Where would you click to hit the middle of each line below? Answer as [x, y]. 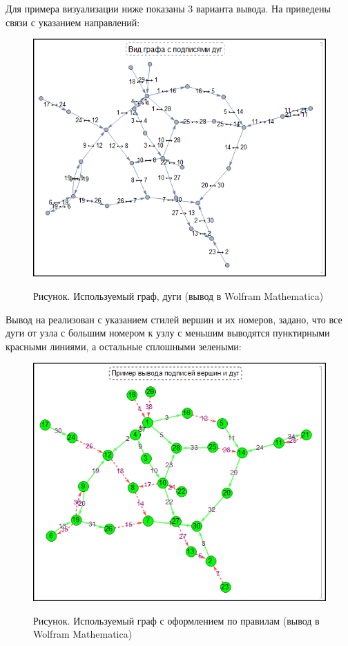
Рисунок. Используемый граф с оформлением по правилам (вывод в [176, 620]
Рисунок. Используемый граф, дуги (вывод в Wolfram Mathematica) [178, 295]
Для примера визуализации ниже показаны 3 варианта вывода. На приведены [168, 8]
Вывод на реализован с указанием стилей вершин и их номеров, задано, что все [174, 319]
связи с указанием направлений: [73, 22]
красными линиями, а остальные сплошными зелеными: [124, 346]
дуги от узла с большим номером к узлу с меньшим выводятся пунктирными [168, 333]
